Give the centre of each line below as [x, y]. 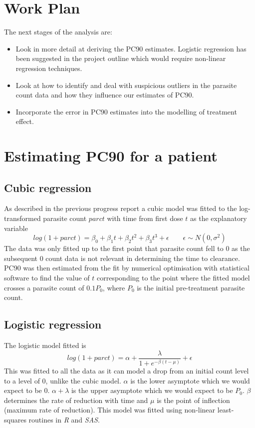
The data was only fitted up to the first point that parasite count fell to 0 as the [127, 248]
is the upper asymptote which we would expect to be [152, 390]
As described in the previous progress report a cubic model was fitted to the [121, 208]
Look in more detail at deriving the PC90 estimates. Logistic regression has [131, 48]
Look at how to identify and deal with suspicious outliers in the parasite [126, 85]
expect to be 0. [27, 390]
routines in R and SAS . [64, 420]
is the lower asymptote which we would [190, 380]
